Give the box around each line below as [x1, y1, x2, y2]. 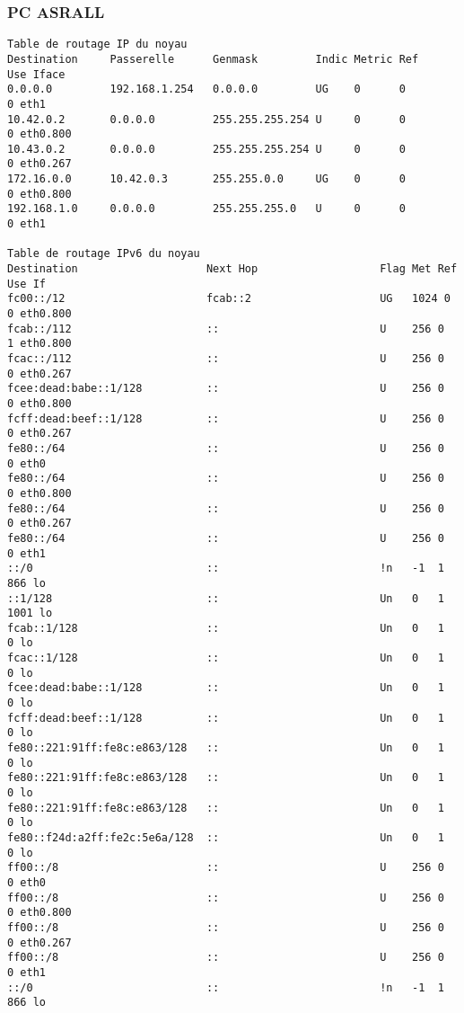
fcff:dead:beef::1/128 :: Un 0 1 [7, 711, 444, 724]
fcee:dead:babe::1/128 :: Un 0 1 [7, 681, 444, 695]
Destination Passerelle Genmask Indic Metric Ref [7, 52, 419, 66]
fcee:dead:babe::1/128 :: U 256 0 [7, 382, 444, 395]
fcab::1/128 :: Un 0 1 [7, 621, 444, 635]
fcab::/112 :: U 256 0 [7, 322, 444, 335]
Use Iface [7, 67, 66, 81]
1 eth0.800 [7, 337, 72, 351]
